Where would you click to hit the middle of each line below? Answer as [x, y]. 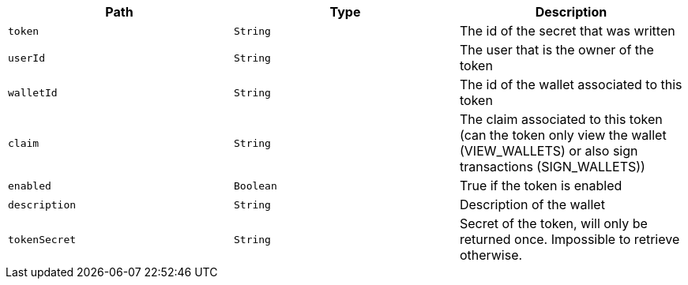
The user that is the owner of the [556, 50]
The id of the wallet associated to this [571, 84]
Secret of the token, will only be [553, 223]
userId [26, 58]
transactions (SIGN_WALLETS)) [552, 167]
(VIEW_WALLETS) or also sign [549, 151]
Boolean [255, 186]
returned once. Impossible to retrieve [570, 239]
